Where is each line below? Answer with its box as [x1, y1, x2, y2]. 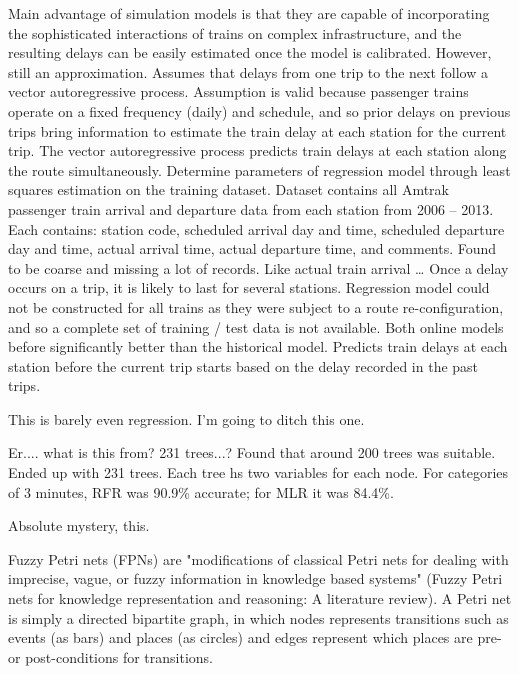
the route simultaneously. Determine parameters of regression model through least [8, 159, 511, 180]
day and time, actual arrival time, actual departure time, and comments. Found [8, 238, 497, 259]
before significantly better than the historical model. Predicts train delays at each [8, 336, 508, 357]
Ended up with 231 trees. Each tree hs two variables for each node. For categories [8, 462, 509, 483]
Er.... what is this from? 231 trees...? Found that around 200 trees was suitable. [8, 442, 496, 463]
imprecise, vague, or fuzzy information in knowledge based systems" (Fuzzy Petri [8, 568, 503, 589]
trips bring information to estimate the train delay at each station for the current [8, 120, 507, 141]
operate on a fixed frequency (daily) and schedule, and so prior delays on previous [8, 100, 511, 121]
